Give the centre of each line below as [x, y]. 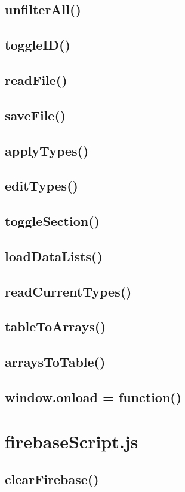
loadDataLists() [54, 256]
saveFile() [36, 115]
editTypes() [41, 185]
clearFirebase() [52, 479]
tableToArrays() [55, 326]
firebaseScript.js [72, 441]
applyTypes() [47, 150]
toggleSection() [52, 221]
